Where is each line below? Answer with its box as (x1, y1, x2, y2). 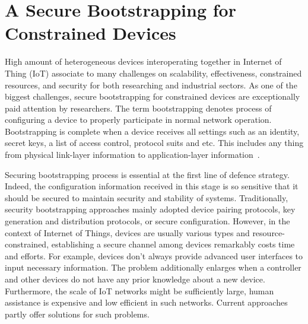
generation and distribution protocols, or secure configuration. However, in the (5, 215, 290, 227)
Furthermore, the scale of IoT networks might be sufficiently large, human (5, 284, 274, 297)
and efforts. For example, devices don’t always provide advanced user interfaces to (5, 249, 303, 262)
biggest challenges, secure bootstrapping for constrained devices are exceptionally (5, 90, 300, 103)
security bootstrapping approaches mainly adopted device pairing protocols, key (5, 203, 296, 215)
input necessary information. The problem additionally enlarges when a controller (5, 261, 301, 274)
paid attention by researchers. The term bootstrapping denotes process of (5, 101, 272, 114)
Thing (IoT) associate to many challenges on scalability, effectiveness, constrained (5, 66, 302, 79)
